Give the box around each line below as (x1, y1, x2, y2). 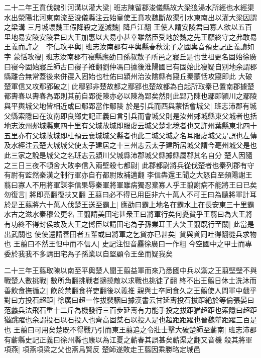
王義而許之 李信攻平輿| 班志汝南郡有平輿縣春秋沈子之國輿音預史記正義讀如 (4, 41, 254, 52)
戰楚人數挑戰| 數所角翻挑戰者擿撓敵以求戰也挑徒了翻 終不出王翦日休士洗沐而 (4, 275, 257, 286)
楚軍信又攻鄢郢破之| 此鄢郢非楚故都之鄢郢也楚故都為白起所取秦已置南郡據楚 (4, 80, 254, 91)
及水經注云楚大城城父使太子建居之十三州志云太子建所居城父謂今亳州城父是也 (4, 140, 257, 150)
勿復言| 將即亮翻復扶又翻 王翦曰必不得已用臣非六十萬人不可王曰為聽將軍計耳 (4, 189, 257, 200)
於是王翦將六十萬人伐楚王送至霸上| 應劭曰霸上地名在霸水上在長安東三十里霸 (4, 199, 254, 209)
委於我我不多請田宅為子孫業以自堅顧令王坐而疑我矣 (4, 248, 173, 258)
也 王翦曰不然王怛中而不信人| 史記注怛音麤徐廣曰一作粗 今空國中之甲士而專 (4, 238, 252, 249)
